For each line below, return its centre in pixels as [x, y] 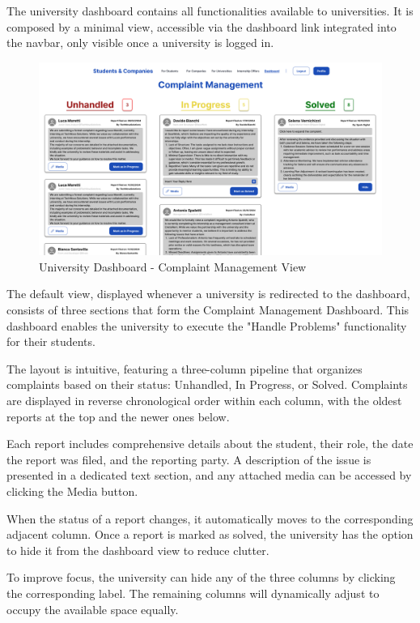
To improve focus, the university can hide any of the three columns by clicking [201, 577]
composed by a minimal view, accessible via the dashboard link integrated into [202, 26]
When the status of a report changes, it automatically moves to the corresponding [210, 518]
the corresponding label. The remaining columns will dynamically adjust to [193, 593]
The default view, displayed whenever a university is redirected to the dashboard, [208, 294]
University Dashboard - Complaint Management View [173, 266]
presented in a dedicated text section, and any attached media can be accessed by [209, 475]
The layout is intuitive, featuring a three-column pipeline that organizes [185, 368]
